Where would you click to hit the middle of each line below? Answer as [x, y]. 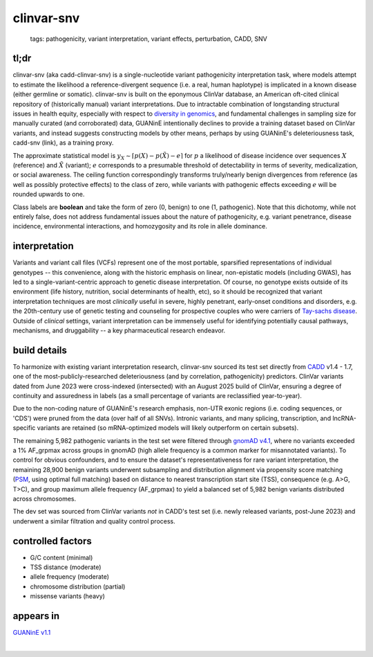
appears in [36, 616]
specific [24, 428]
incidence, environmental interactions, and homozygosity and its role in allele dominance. [140, 226]
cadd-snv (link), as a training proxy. [63, 143]
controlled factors [52, 541]
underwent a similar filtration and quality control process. [94, 521]
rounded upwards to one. [49, 195]
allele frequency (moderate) [70, 577]
